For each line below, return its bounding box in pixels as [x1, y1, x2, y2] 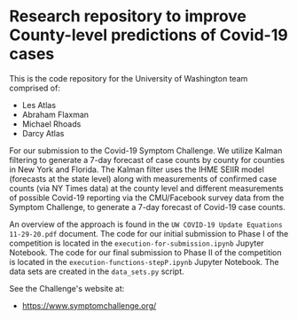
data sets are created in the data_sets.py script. [9, 266, 184, 277]
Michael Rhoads [21, 118, 82, 129]
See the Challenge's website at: [9, 283, 125, 293]
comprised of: [9, 82, 60, 93]
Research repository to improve [9, 6, 246, 27]
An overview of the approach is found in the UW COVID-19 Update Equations [9, 219, 283, 230]
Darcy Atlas [21, 128, 65, 138]
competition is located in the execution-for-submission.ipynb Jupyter [9, 238, 264, 248]
